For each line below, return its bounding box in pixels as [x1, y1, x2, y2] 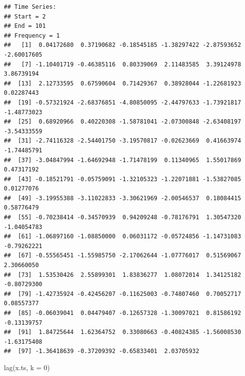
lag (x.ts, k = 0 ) [4, 362, 50, 372]
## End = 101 [4, 22, 46, 30]
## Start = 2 [4, 13, 46, 20]
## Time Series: [4, 3, 57, 10]
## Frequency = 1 [4, 32, 60, 39]
